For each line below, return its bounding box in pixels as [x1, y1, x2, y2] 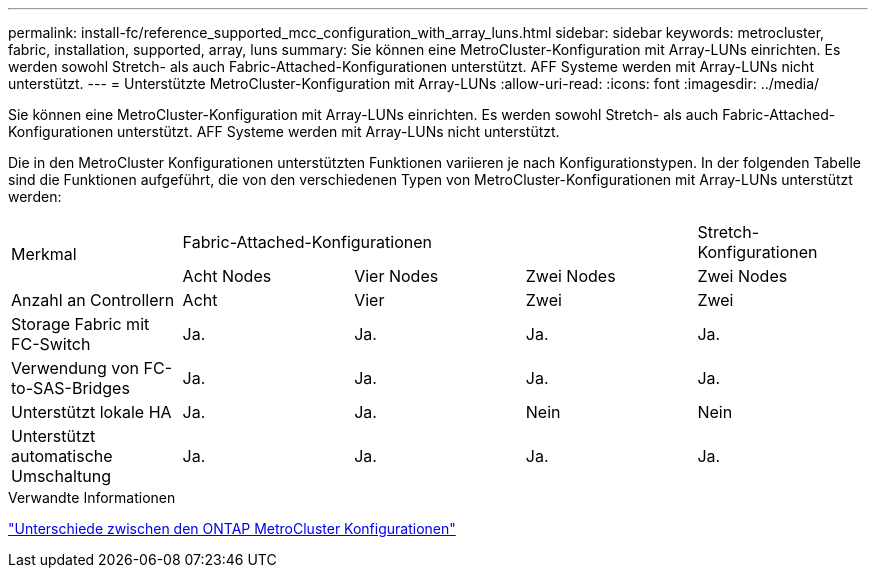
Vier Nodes [354, 266, 439, 286]
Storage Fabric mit [11, 314, 150, 334]
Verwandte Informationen [8, 489, 176, 506]
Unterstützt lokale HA [11, 402, 172, 422]
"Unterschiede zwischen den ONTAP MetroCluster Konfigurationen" [8, 520, 456, 537]
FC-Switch [11, 334, 91, 354]
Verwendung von [11, 358, 140, 378]
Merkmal [11, 244, 77, 264]
